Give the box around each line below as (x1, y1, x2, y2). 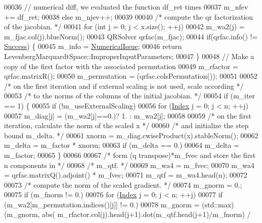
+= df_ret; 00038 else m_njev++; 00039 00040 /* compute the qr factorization (4, 11, 253, 22)
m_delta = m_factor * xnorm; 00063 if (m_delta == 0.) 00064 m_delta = (4, 140, 239, 150)
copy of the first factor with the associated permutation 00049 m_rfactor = (4, 61, 238, 71)
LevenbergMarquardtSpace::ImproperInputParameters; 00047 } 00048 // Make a (4, 50, 254, 61)
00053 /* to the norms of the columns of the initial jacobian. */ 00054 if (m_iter (4, 90, 255, 101)
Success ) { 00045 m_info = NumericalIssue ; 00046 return (4, 41, 182, 51)
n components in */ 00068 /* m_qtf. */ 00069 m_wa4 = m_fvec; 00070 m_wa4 (4, 159, 255, 170)
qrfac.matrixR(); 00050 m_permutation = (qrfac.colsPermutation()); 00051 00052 (4, 71, 257, 81)
